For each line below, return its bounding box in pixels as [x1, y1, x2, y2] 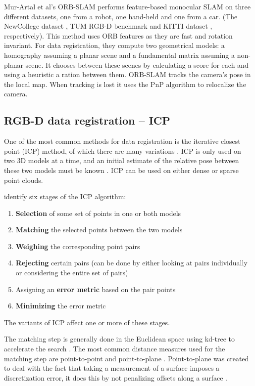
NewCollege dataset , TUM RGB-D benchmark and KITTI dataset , [4, 21, 212, 31]
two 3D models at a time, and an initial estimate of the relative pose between [4, 155, 239, 166]
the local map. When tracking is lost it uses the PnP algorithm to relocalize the [4, 79, 246, 89]
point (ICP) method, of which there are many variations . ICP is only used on [4, 145, 241, 156]
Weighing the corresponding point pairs [15, 241, 140, 251]
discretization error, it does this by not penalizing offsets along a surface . [4, 372, 227, 383]
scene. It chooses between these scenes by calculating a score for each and [25, 59, 249, 70]
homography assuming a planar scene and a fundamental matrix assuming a [4, 49, 235, 60]
